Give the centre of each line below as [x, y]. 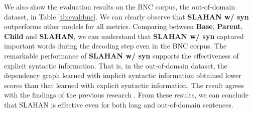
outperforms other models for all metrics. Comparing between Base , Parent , [123, 26]
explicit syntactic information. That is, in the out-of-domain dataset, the [116, 65]
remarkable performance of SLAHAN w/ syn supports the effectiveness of [121, 55]
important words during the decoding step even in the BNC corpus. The [115, 46]
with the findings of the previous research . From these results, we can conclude [126, 95]
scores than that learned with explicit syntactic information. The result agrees [124, 85]
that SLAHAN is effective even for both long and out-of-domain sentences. [119, 104]
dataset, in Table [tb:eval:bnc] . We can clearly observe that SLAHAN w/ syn [126, 16]
